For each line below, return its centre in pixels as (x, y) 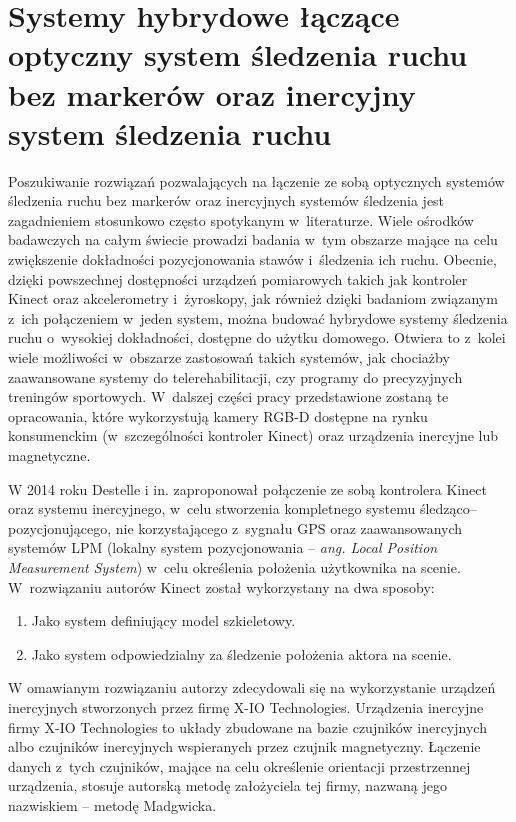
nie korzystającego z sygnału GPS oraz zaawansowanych (289, 527)
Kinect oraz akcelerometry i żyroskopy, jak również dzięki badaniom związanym (253, 298)
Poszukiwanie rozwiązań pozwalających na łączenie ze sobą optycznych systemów (256, 180)
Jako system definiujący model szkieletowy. (163, 620)
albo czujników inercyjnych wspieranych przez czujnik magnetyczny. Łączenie (244, 746)
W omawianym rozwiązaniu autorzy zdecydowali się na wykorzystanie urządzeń (252, 687)
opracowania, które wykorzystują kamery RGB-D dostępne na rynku (218, 415)
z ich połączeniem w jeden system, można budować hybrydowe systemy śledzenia (258, 317)
